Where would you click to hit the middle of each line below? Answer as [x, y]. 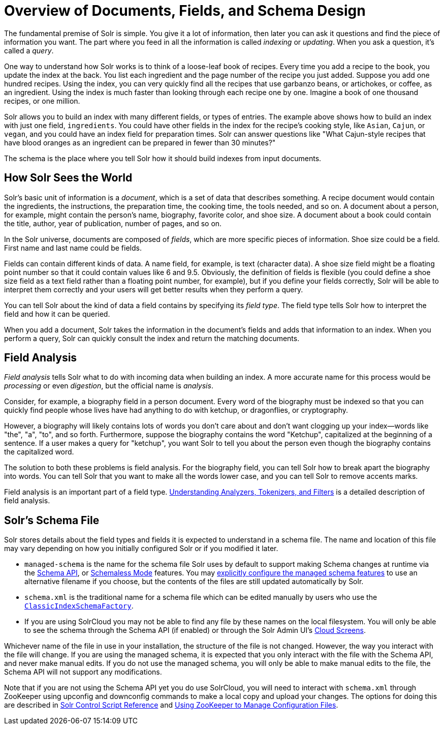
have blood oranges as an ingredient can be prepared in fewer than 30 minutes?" [140, 142]
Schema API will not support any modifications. [83, 672]
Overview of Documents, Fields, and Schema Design [185, 11]
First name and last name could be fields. [73, 248]
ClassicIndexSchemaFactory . [79, 606]
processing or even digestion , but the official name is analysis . [109, 386]
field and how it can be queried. [57, 314]
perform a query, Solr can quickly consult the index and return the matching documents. [152, 338]
